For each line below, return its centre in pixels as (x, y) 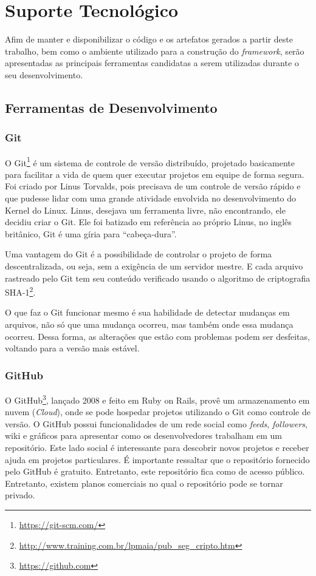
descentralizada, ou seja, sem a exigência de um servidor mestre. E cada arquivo (154, 266)
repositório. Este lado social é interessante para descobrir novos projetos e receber (157, 447)
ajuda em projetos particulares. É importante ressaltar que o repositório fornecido (157, 459)
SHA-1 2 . (20, 291)
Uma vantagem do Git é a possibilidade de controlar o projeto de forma (139, 254)
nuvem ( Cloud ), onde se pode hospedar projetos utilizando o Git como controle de (158, 412)
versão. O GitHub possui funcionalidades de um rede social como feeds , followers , (156, 423)
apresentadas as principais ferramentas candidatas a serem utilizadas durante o (152, 63)
